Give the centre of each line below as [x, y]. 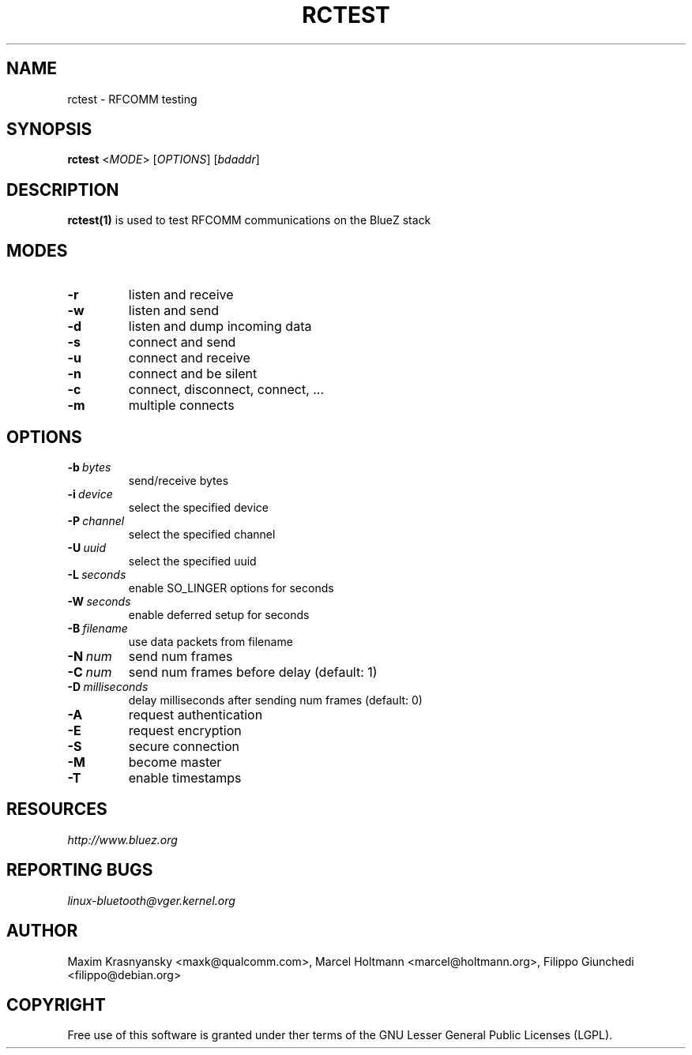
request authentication [196, 714]
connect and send [182, 342]
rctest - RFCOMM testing [132, 99]
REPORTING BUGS [80, 870]
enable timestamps [185, 777]
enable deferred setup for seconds [219, 614]
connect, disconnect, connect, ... [226, 390]
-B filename [98, 628]
